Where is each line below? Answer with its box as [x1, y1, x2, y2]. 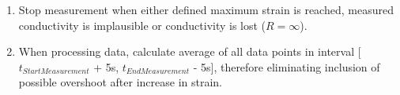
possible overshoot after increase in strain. [18, 74, 223, 90]
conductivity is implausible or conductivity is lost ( [18, 16, 266, 33]
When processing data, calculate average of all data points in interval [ [18, 43, 361, 60]
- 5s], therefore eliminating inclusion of [193, 58, 380, 75]
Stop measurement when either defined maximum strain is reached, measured [18, 2, 394, 17]
